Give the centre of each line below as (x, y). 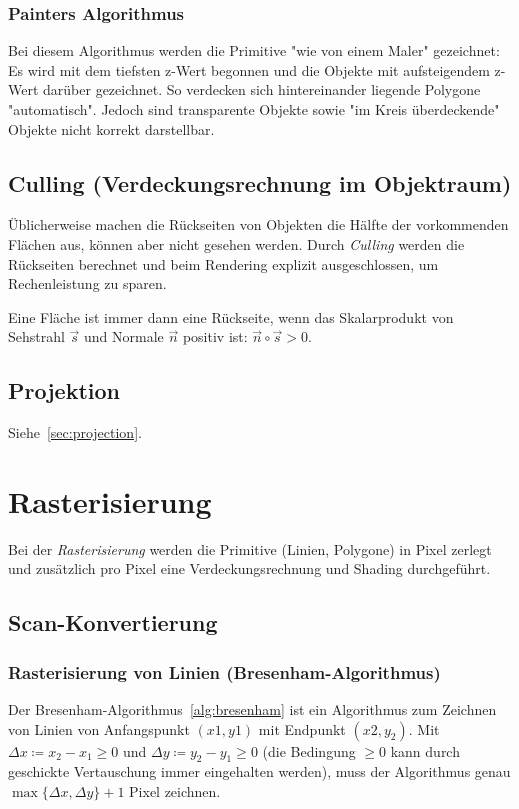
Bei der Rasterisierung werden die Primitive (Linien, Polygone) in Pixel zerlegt (250, 548)
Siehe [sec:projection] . (75, 432)
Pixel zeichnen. (175, 791)
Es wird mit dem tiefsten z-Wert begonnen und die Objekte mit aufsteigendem (249, 69)
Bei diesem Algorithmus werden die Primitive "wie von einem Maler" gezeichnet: (254, 50)
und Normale (124, 336)
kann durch (425, 750)
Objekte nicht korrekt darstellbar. (111, 128)
